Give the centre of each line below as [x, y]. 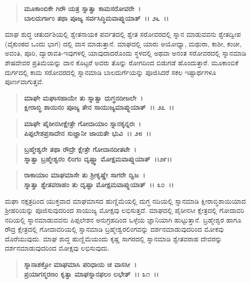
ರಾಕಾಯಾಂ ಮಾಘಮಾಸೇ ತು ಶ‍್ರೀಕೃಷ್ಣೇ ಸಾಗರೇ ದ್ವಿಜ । [85, 175]
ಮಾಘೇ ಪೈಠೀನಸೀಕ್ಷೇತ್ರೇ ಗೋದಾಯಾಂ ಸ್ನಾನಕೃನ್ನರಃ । [82, 123]
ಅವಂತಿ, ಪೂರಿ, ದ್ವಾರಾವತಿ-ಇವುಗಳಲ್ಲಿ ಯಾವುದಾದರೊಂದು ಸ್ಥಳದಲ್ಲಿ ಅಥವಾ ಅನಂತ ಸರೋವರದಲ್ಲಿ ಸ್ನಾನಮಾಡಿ [125, 53]
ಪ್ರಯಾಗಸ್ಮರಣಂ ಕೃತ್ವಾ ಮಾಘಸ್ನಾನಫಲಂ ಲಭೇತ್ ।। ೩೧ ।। [91, 274]
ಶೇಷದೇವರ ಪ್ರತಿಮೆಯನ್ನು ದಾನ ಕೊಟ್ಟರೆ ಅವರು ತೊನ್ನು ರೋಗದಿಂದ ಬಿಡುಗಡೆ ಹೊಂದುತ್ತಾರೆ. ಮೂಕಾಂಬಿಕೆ [122, 62]
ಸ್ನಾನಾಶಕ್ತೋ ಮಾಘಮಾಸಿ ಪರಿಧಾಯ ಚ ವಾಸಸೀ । [80, 264]
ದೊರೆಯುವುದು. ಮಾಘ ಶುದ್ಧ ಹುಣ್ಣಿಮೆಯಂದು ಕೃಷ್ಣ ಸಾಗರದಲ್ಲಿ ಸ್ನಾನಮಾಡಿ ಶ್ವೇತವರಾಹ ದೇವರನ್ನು [114, 238]
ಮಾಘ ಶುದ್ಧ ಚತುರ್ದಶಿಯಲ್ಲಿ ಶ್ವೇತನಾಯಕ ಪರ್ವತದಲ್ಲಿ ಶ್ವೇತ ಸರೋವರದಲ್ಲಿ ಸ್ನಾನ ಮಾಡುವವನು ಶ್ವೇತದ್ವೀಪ [123, 34]
